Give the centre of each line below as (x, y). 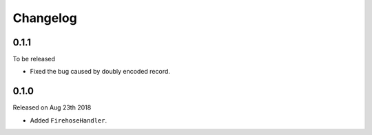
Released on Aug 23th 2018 (52, 107)
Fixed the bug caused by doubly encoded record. (100, 72)
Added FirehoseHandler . (68, 120)
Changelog (45, 18)
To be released (34, 59)
